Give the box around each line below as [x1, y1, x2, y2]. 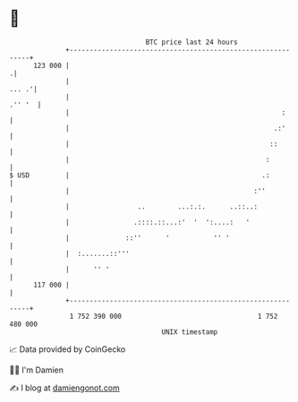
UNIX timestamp [161, 327, 218, 337]
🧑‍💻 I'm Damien [9, 364, 64, 375]
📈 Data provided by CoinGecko [9, 344, 126, 355]
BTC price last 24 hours [145, 38, 239, 47]
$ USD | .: [9, 170, 270, 180]
